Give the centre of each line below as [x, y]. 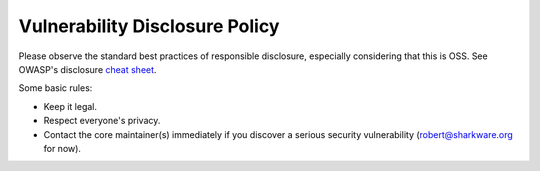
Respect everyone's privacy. [102, 121]
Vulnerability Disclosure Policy [149, 26]
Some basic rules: [55, 88]
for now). [62, 148]
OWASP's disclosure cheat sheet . [87, 69]
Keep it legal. [70, 106]
